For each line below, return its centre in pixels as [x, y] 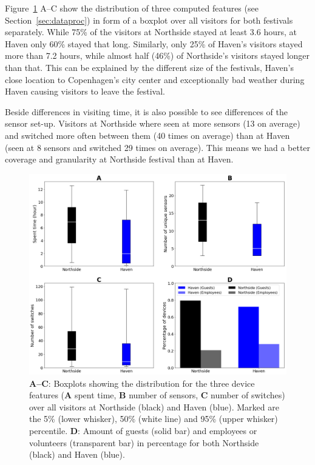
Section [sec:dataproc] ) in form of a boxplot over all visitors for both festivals [149, 20]
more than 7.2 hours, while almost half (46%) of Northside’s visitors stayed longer [157, 55]
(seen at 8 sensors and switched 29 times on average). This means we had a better [158, 147]
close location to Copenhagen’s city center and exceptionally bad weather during [155, 79]
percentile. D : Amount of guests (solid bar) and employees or [143, 430]
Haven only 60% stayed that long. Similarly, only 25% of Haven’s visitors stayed [154, 43]
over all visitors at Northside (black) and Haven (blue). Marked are [154, 406]
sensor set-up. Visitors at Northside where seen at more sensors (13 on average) [153, 123]
